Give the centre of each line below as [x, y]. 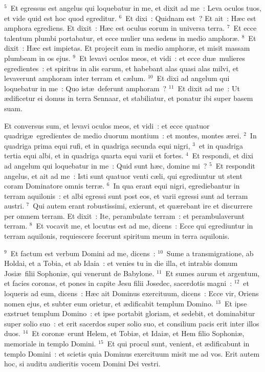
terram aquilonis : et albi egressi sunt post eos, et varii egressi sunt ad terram [126, 195]
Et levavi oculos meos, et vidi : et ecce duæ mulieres [162, 58]
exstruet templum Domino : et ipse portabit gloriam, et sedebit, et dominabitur [130, 313]
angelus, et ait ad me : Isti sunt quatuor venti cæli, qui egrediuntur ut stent [123, 175]
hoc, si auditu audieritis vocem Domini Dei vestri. [82, 364]
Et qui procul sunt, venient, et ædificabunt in [178, 343]
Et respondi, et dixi [223, 156]
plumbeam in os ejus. [37, 58]
